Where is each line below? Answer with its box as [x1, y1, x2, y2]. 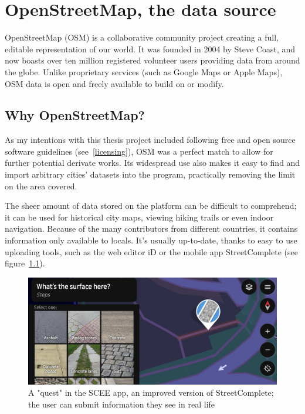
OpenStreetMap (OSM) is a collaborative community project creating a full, [5, 31, 279, 44]
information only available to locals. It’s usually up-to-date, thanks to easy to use [5, 234, 297, 246]
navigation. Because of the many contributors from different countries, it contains [5, 222, 298, 235]
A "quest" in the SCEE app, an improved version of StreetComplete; [28, 386, 274, 399]
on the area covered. [5, 179, 77, 192]
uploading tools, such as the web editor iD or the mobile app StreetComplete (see [5, 245, 298, 258]
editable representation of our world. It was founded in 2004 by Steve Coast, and [5, 42, 296, 55]
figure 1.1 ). [5, 257, 45, 269]
